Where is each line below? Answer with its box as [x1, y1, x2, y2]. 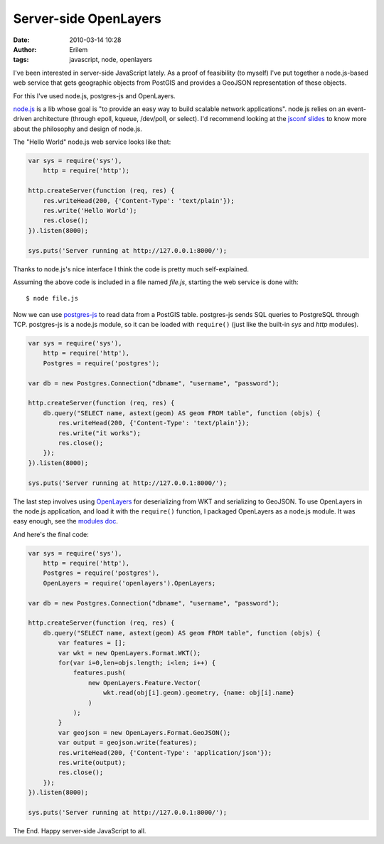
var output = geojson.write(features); [58, 739, 197, 747]
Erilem [69, 45, 88, 53]
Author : [13, 45, 37, 53]
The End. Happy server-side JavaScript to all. [13, 826, 146, 835]
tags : [13, 56, 29, 64]
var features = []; [58, 639, 126, 647]
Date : [13, 36, 30, 44]
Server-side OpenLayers [13, 11, 161, 26]
